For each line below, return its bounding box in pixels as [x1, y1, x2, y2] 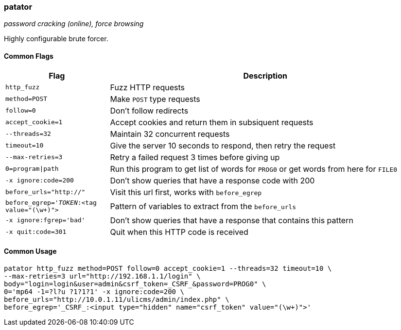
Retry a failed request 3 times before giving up [110, 152, 280, 162]
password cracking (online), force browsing [4, 19, 144, 28]
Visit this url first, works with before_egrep [110, 187, 262, 197]
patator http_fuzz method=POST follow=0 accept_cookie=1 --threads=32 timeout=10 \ [4, 264, 332, 272]
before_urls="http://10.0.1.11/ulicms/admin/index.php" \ [4, 295, 229, 303]
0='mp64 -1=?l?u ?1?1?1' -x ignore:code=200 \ [4, 287, 184, 296]
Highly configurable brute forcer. [4, 34, 108, 43]
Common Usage [4, 247, 57, 256]
